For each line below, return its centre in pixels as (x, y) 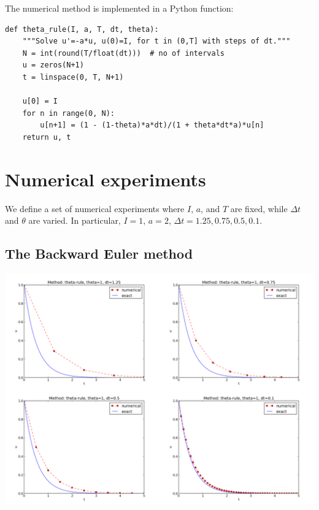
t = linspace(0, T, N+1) (73, 77)
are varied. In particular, (75, 220)
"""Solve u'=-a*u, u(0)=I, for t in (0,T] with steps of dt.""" (156, 41)
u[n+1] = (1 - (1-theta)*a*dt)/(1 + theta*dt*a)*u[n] (152, 125)
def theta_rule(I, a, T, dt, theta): (82, 29)
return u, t (47, 137)
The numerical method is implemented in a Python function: (119, 8)
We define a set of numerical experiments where (95, 208)
